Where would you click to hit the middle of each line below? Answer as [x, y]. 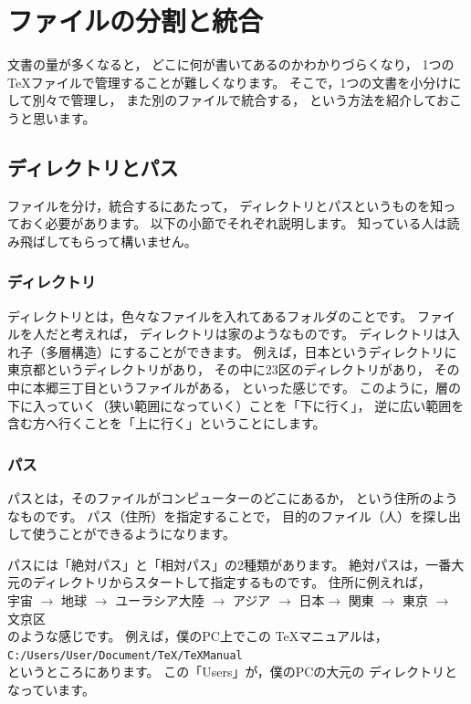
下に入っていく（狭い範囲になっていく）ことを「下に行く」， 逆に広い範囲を [236, 405]
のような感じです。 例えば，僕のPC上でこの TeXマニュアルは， [198, 636]
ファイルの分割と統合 [136, 21]
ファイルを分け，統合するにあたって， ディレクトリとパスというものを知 [225, 205]
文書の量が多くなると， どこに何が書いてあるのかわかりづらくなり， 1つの [231, 64]
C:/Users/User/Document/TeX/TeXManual [125, 655]
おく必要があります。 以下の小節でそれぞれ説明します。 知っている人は [233, 223]
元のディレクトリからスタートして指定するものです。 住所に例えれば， [219, 582]
